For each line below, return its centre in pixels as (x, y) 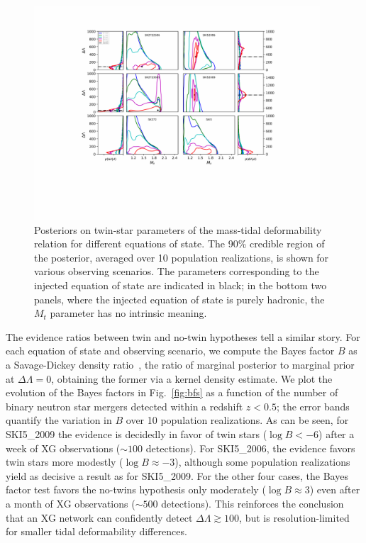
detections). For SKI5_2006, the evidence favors (250, 448)
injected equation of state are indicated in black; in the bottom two (181, 285)
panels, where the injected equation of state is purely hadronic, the (179, 299)
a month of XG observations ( (71, 503)
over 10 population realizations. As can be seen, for (237, 420)
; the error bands (313, 406)
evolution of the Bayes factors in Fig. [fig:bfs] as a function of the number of (172, 392)
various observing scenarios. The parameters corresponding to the (177, 271)
